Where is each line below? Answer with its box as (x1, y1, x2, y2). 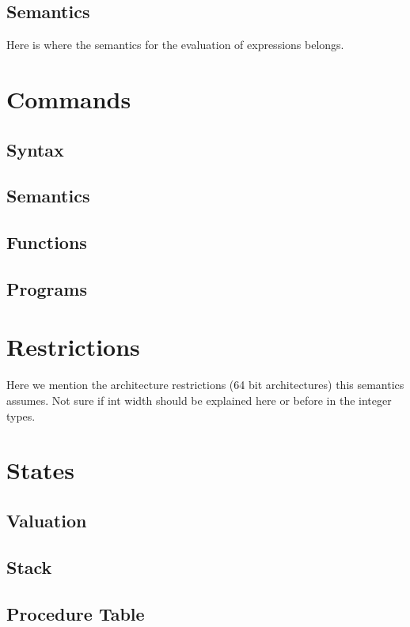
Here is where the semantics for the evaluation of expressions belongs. (6, 36, 344, 53)
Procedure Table (6, 601, 145, 625)
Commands (6, 82, 131, 115)
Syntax (6, 137, 64, 161)
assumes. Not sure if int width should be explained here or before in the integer (6, 392, 392, 409)
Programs (6, 276, 87, 300)
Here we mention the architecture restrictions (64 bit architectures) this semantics (6, 376, 404, 393)
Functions (6, 230, 87, 255)
